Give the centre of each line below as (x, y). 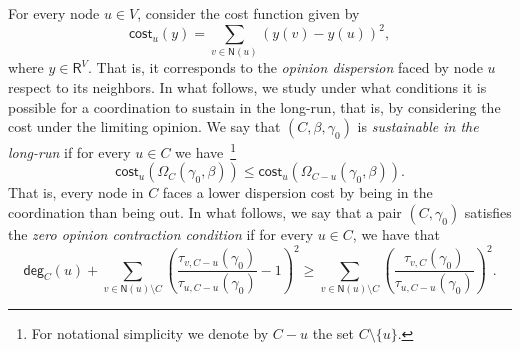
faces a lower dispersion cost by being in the (297, 192)
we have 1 (206, 150)
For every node (54, 13)
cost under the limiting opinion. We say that (144, 126)
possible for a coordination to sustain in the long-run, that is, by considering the (254, 106)
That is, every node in (76, 192)
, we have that (396, 234)
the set (333, 333)
